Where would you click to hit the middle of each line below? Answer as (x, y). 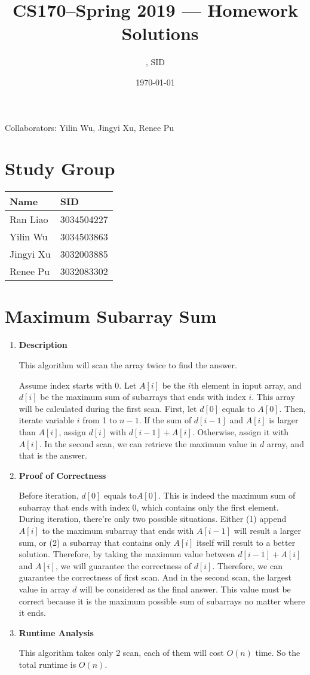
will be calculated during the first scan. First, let (108, 408)
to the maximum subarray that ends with (118, 531)
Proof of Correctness (62, 475)
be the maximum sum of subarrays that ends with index (143, 397)
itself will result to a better (246, 542)
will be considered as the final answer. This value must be (185, 589)
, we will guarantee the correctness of (123, 565)
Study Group (60, 168)
